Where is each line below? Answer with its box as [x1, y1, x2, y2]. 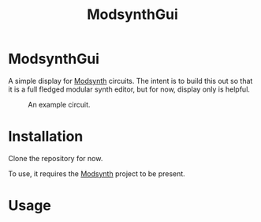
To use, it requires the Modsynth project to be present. [8, 168, 185, 179]
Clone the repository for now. [8, 153, 103, 163]
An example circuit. [28, 100, 91, 109]
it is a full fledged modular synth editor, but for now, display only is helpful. [8, 85, 251, 94]
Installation [8, 128, 84, 145]
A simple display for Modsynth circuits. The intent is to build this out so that [8, 76, 253, 85]
